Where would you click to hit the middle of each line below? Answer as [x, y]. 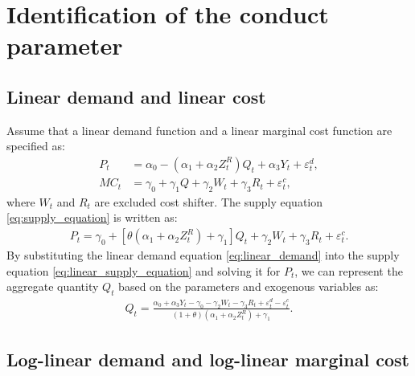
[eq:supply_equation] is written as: [92, 217]
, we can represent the [349, 270]
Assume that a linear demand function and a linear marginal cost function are [199, 130]
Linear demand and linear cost [136, 96]
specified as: [36, 146]
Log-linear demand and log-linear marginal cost [208, 359]
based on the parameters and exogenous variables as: [249, 286]
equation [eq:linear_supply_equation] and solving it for [144, 270]
